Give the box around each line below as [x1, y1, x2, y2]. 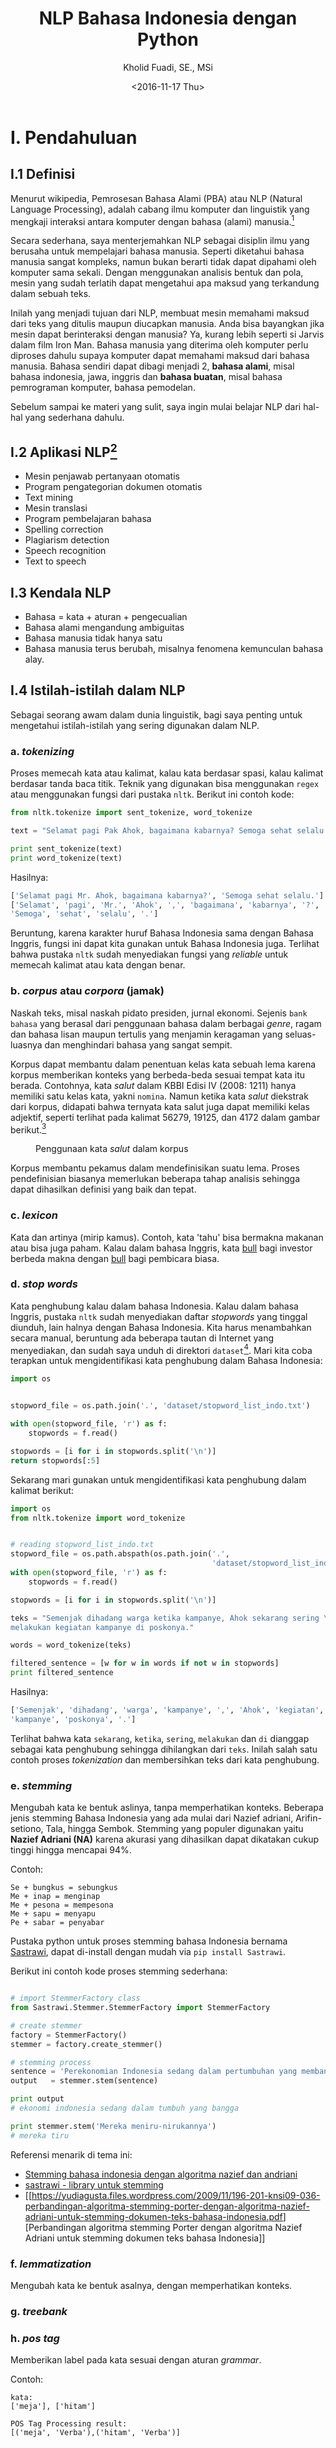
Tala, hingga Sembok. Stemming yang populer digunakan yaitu [45, 1823, 304, 1835]
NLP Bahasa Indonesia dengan [38, 7, 298, 30]
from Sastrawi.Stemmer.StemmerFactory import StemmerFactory [10, 2003, 271, 2013]
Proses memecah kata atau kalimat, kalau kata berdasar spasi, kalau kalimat [10, 767, 324, 779]
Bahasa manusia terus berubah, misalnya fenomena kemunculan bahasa [24, 643, 324, 655]
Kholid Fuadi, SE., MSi [123, 61, 213, 73]
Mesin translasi [24, 502, 88, 514]
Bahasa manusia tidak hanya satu [24, 632, 163, 644]
